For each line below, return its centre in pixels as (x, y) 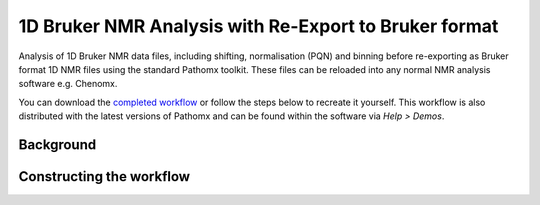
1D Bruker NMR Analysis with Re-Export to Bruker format (258, 26)
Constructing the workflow (104, 176)
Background (57, 144)
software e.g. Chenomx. (68, 84)
